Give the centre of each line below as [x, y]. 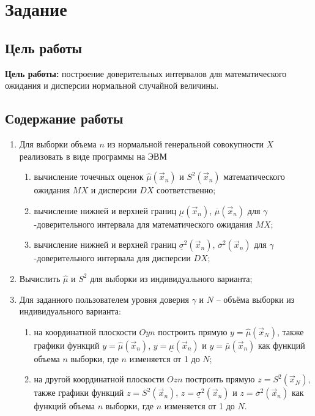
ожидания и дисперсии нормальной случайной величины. [112, 85]
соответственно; [186, 190]
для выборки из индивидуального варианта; [171, 278]
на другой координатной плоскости [99, 379]
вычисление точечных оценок [89, 176]
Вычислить [40, 278]
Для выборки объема [58, 143]
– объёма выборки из [255, 299]
